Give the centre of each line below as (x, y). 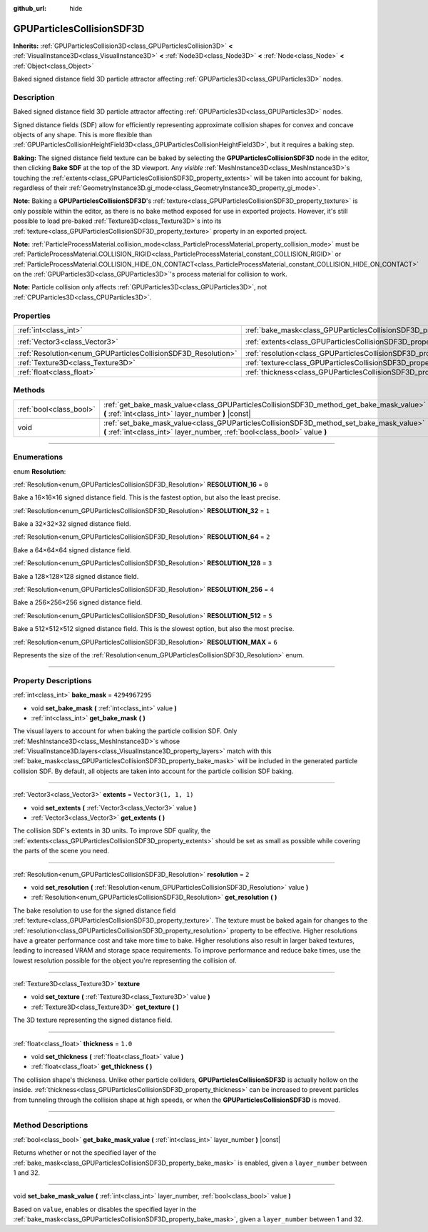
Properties (32, 316)
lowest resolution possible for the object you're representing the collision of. (125, 960)
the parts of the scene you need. (61, 851)
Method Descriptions (51, 1126)
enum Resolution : (40, 471)
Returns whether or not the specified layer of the (85, 1153)
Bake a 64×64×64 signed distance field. (72, 550)
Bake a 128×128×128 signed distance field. (76, 576)
